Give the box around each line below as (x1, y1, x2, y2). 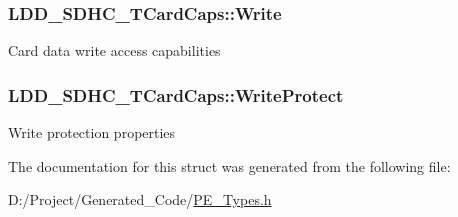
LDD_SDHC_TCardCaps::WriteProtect (8, 82, 344, 107)
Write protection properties (8, 122, 176, 143)
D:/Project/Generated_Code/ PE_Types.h (8, 189, 272, 210)
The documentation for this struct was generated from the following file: (8, 155, 451, 176)
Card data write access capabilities (8, 40, 221, 61)
